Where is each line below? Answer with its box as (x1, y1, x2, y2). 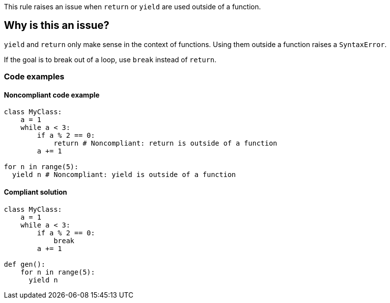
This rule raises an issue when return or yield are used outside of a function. (4, 2, 261, 11)
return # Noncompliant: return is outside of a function (54, 139, 278, 148)
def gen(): (4, 260, 46, 268)
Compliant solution (4, 188, 67, 197)
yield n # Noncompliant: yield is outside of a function (12, 171, 236, 179)
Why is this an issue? (4, 19, 110, 32)
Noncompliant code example (4, 90, 100, 99)
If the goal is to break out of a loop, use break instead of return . (4, 55, 217, 64)
